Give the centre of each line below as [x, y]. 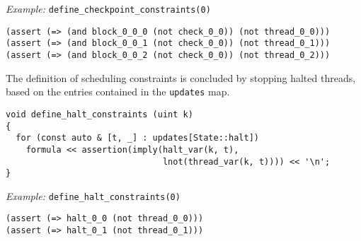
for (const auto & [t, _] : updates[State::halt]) [137, 138]
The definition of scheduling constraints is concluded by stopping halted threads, [181, 77]
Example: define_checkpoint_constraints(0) [108, 8]
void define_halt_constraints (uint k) [99, 114]
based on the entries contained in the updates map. [118, 92]
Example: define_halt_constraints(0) [93, 195]
